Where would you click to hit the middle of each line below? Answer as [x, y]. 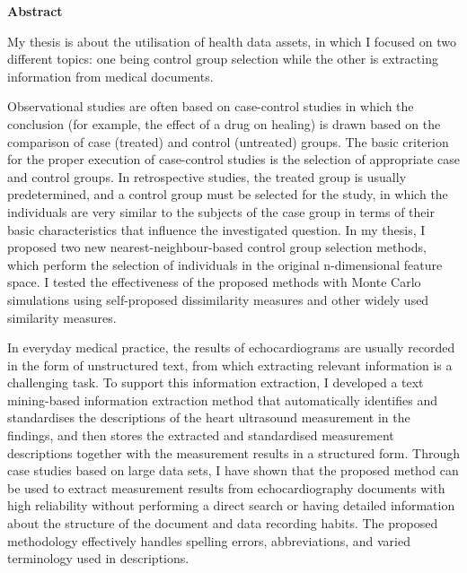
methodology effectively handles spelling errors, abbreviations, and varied [209, 540]
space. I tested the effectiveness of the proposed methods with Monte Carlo [214, 282]
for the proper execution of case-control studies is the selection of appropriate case [233, 159]
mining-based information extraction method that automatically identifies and [223, 399]
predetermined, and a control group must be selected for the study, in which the [228, 194]
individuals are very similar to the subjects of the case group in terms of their [221, 211]
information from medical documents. [110, 76]
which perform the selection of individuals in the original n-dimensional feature [225, 264]
